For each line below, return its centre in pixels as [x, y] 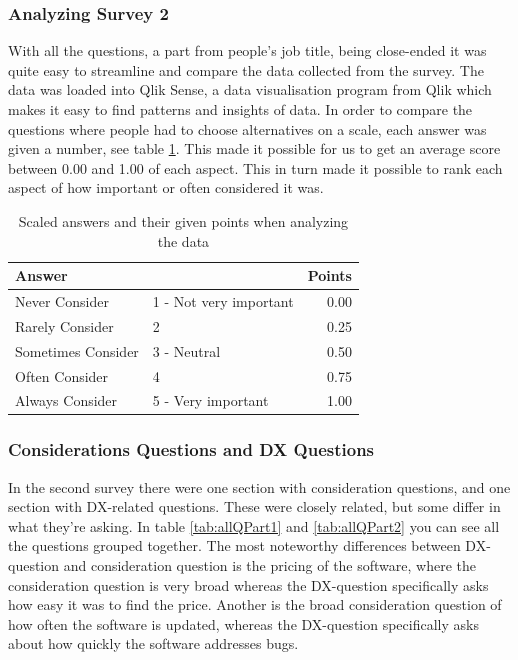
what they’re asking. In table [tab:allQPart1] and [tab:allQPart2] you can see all [254, 525]
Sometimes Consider [77, 350]
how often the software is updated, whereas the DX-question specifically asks [243, 623]
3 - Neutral [186, 350]
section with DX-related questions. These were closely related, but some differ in [254, 506]
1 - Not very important [223, 301]
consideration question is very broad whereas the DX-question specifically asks [248, 584]
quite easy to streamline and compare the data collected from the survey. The [246, 69]
